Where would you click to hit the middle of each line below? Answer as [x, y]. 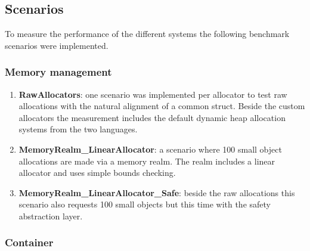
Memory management [58, 72]
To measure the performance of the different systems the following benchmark [147, 34]
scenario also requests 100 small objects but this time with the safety [145, 204]
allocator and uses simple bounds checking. [97, 173]
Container [29, 242]
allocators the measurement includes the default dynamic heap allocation [152, 117]
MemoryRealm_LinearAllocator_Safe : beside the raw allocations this [157, 192]
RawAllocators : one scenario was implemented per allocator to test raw [153, 94]
